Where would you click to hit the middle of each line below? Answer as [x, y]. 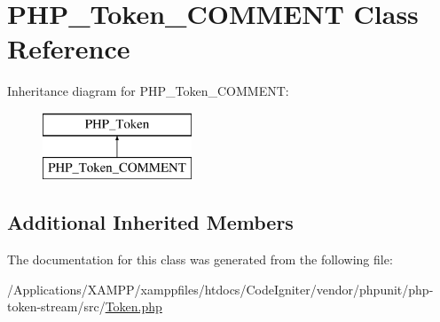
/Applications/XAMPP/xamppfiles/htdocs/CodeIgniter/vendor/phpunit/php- [220, 289]
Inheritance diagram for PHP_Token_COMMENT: [148, 91]
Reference [69, 48]
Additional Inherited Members [150, 222]
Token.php [134, 306]
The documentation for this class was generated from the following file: [200, 259]
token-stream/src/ [56, 306]
